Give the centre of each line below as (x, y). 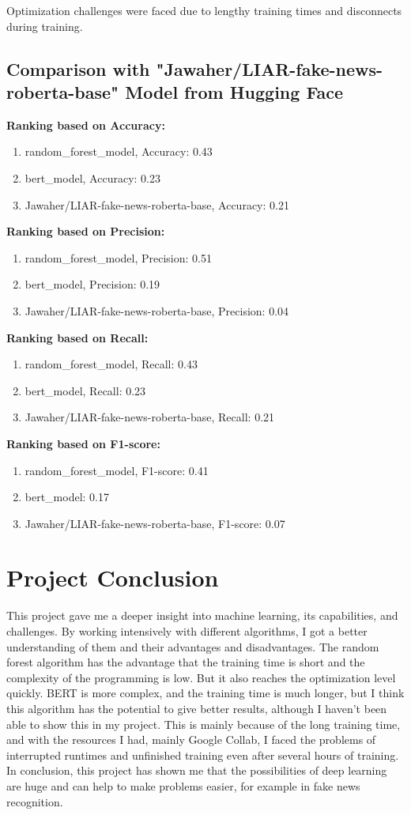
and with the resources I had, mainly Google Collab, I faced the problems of (191, 740)
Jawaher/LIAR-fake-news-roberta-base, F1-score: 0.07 (155, 523)
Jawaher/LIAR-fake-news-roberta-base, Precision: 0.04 (157, 310)
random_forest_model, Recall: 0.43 (111, 364)
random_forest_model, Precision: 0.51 (118, 257)
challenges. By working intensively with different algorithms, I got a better (187, 631)
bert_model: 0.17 (67, 497)
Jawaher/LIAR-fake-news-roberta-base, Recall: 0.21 (150, 417)
